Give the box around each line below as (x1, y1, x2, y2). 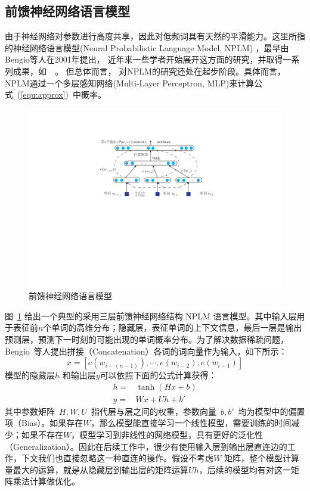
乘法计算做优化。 (13, 475, 80, 487)
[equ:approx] (20, 88, 66, 101)
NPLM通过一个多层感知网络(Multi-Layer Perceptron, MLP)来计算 (5, 76, 255, 89)
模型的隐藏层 (5, 369, 55, 381)
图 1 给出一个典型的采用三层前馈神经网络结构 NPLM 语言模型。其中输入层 (5, 309, 297, 322)
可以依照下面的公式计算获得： (100, 369, 217, 381)
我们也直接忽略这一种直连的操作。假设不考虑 (38, 452, 213, 464)
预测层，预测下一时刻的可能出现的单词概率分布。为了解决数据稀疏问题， (5, 332, 289, 345)
